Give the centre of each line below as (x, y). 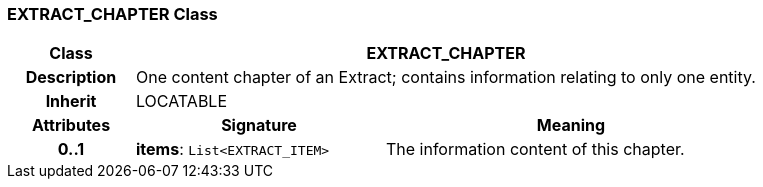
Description (71, 77)
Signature (259, 125)
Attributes (71, 125)
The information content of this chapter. (535, 149)
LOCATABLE (181, 101)
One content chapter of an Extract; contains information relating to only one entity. (445, 77)
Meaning (571, 125)
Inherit (71, 101)
